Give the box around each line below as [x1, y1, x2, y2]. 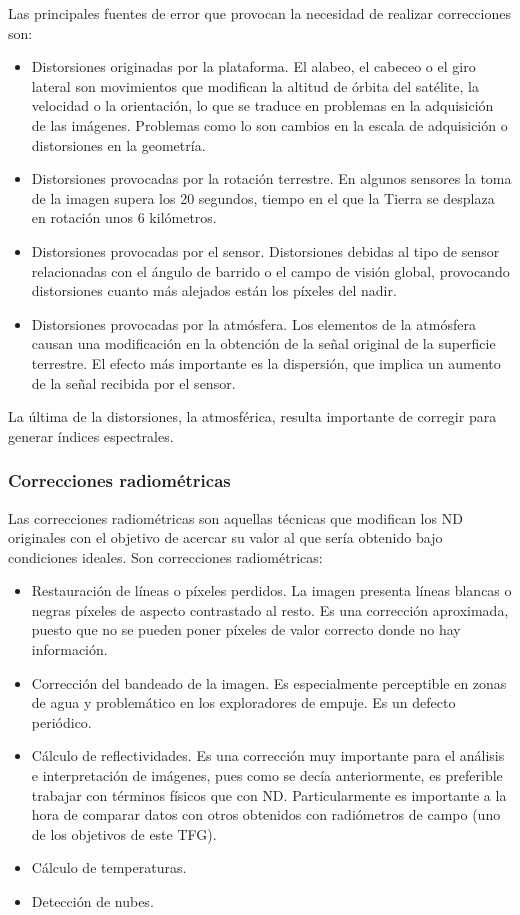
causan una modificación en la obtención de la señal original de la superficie [31, 333, 496, 354]
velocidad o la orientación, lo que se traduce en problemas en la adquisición [31, 95, 494, 116]
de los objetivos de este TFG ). [31, 823, 217, 844]
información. [31, 639, 108, 660]
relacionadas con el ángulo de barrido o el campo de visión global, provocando [31, 260, 510, 281]
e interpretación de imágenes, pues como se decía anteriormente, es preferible [31, 765, 503, 786]
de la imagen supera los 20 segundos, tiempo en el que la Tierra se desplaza [31, 187, 495, 208]
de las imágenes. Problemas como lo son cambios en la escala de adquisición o [31, 114, 508, 135]
